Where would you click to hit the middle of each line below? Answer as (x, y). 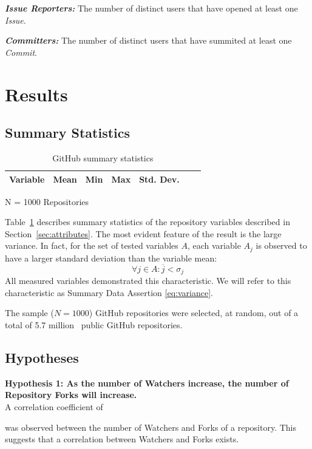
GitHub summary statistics (103, 157)
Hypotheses (42, 357)
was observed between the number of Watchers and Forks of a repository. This (151, 427)
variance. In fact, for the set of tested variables (92, 245)
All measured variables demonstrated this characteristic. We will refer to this (148, 281)
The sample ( (29, 313)
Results (36, 94)
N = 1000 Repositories (47, 201)
